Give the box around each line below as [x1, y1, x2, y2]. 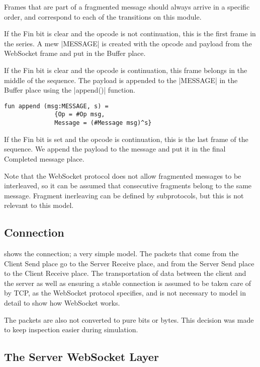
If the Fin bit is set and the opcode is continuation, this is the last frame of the [4, 133, 248, 144]
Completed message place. [4, 153, 84, 164]
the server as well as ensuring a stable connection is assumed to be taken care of [4, 277, 251, 288]
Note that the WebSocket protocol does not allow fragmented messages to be [4, 170, 241, 181]
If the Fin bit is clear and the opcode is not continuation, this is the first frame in [4, 28, 256, 39]
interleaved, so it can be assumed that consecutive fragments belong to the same [4, 180, 252, 191]
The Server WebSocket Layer [4, 349, 159, 364]
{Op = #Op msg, [54, 111, 105, 118]
